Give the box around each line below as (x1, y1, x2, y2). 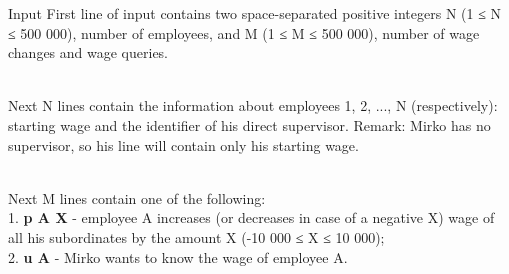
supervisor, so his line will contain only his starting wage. (8, 134, 359, 155)
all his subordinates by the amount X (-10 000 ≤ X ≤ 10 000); (8, 226, 385, 247)
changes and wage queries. (8, 42, 169, 63)
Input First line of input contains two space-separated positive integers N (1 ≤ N (8, 3, 501, 23)
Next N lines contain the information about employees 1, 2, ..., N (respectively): (8, 95, 498, 116)
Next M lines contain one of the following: (8, 187, 266, 208)
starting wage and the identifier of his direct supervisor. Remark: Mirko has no (8, 114, 491, 135)
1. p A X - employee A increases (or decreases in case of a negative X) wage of (8, 207, 495, 228)
